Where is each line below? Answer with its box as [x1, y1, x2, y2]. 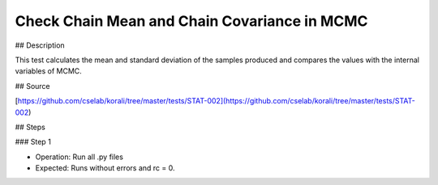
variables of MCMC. [15, 66, 83, 76]
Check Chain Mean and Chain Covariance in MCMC [15, 12, 368, 30]
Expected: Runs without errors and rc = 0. [35, 163, 175, 173]
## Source [15, 81, 50, 90]
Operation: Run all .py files [35, 152, 123, 162]
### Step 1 [15, 137, 52, 147]
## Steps [15, 122, 46, 132]
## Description [15, 40, 65, 50]
